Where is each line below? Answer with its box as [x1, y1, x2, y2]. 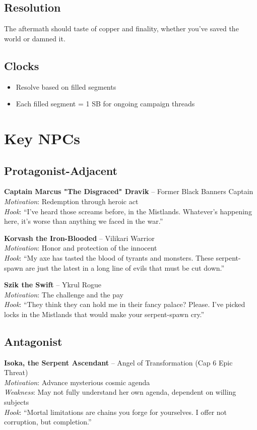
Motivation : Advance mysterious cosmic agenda [4, 377, 150, 387]
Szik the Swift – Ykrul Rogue [4, 279, 101, 290]
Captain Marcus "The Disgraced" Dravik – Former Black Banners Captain [4, 186, 253, 197]
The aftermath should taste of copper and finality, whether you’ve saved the [4, 23, 239, 34]
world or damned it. [4, 33, 66, 43]
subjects [4, 397, 29, 407]
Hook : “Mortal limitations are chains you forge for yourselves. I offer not [4, 406, 227, 417]
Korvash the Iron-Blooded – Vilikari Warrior [4, 232, 155, 243]
